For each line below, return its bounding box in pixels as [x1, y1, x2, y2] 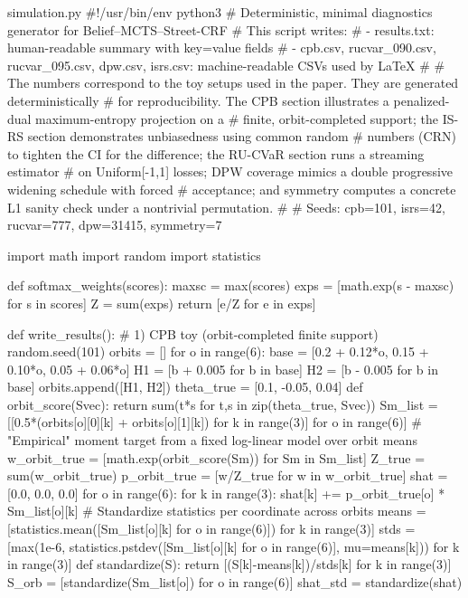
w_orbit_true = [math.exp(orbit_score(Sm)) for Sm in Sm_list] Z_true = [7, 448, 426, 467]
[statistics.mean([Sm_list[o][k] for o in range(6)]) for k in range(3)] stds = [7, 519, 416, 538]
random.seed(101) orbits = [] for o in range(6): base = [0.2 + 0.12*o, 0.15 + [7, 342, 429, 361]
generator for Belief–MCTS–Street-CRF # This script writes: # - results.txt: [7, 20, 435, 39]
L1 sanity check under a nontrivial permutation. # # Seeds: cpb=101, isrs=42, [7, 197, 445, 216]
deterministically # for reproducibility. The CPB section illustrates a [7, 90, 389, 109]
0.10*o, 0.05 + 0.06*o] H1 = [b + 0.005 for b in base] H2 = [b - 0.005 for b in [7, 359, 438, 378]
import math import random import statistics [7, 245, 261, 264]
